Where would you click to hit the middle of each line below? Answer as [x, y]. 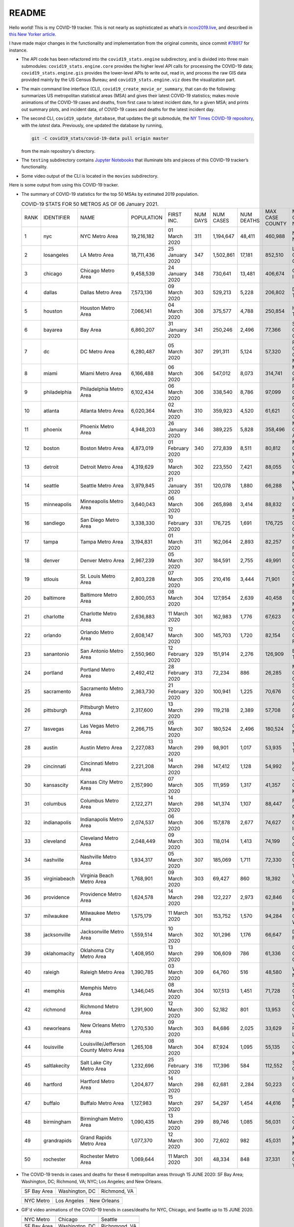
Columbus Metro [99, 801]
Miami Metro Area [101, 373]
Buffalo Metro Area [102, 1103]
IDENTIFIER [57, 217]
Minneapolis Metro [102, 502]
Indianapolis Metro [102, 820]
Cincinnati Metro [99, 763]
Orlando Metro [97, 632]
